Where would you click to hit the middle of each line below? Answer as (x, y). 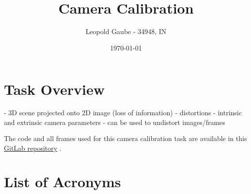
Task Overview (55, 89)
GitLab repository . (33, 148)
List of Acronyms (63, 181)
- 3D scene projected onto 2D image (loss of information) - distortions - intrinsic (123, 113)
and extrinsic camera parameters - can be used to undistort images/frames (115, 122)
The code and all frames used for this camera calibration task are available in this (125, 138)
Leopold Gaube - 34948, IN (126, 31)
